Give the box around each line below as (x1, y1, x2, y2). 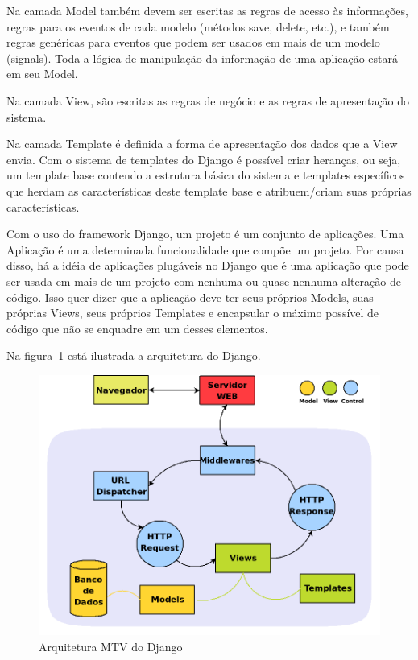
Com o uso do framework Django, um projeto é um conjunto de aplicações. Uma (6, 225, 404, 242)
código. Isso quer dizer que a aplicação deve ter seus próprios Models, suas (6, 288, 374, 305)
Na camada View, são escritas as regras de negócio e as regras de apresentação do (6, 92, 410, 109)
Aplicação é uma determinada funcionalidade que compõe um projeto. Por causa (6, 241, 404, 258)
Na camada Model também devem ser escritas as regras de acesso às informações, (6, 2, 408, 19)
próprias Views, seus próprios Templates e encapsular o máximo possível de (6, 304, 379, 321)
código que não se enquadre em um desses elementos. (6, 320, 268, 336)
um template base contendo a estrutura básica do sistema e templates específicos (6, 167, 405, 184)
